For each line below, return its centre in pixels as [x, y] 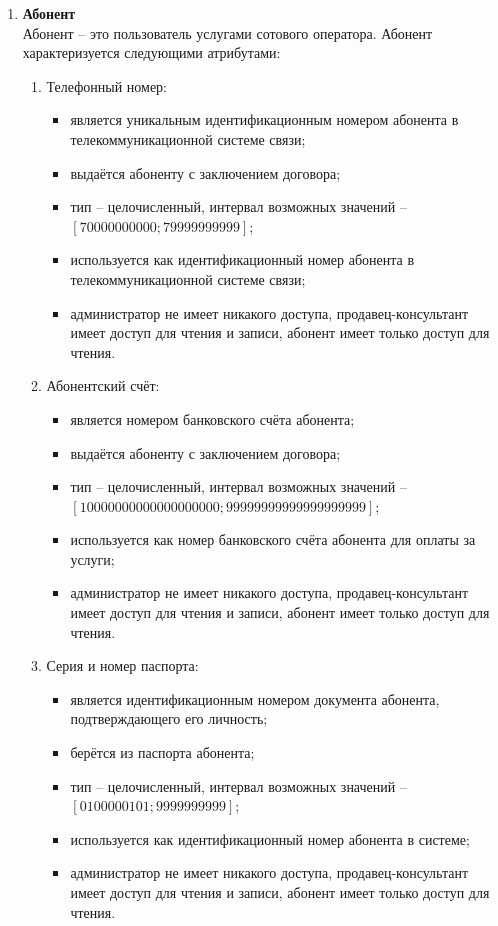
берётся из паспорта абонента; [162, 752]
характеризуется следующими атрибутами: [151, 52]
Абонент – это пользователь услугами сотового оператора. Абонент [227, 32]
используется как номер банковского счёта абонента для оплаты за [273, 539]
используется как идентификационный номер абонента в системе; [270, 838]
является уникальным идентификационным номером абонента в [264, 119]
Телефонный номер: [107, 85]
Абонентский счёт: [103, 385]
